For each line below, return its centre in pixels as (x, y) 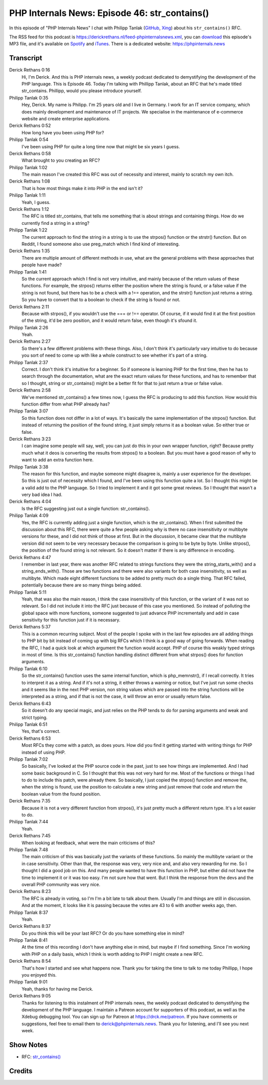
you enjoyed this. (39, 975)
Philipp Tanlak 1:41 (28, 272)
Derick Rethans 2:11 (29, 306)
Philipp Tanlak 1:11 (27, 195)
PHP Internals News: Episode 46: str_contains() (109, 13)
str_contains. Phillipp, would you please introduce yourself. (82, 91)
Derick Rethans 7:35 (30, 801)
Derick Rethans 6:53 (30, 738)
